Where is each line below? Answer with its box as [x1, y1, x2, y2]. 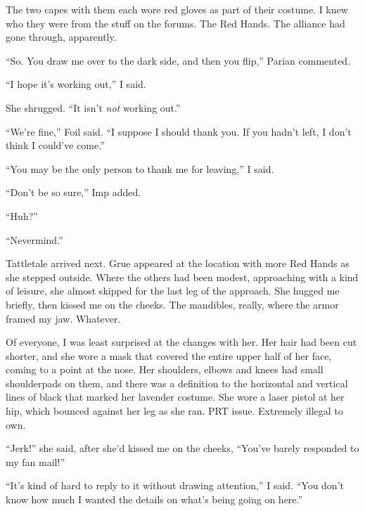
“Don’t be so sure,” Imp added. [6, 185, 141, 200]
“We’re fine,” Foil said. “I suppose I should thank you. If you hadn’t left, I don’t [6, 124, 352, 138]
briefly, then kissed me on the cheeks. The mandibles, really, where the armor [6, 297, 339, 311]
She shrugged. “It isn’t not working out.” [6, 100, 181, 115]
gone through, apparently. [6, 30, 117, 44]
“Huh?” [6, 208, 38, 223]
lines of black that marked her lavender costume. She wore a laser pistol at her [6, 389, 345, 404]
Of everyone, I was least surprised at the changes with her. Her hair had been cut [6, 335, 357, 349]
